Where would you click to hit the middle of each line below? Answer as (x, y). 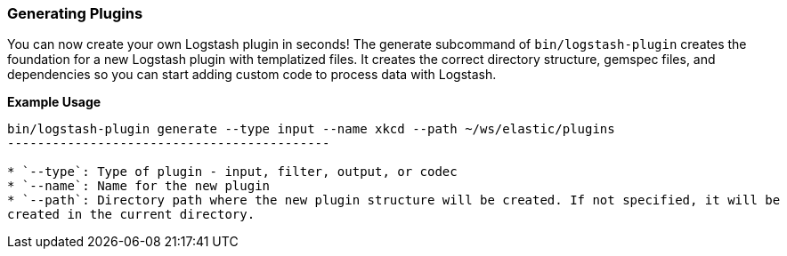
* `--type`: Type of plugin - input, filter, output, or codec (232, 172)
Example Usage (54, 102)
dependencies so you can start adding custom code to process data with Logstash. (252, 75)
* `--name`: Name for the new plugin (139, 186)
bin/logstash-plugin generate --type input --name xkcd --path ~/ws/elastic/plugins (311, 129)
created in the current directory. (131, 215)
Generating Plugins (75, 13)
